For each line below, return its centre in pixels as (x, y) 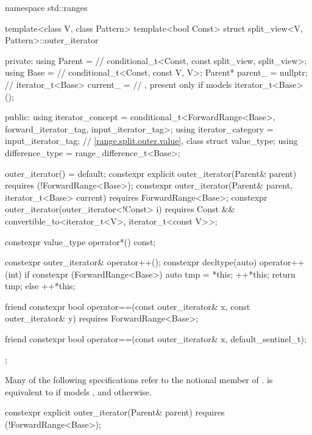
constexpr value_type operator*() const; (80, 241)
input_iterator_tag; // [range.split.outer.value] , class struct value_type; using (151, 141)
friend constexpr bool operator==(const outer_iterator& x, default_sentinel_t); (156, 339)
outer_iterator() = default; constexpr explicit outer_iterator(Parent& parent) (151, 173)
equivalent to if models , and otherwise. (78, 391)
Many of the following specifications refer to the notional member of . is (139, 380)
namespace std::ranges (46, 7)
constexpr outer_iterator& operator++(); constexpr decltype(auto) (131, 262)
